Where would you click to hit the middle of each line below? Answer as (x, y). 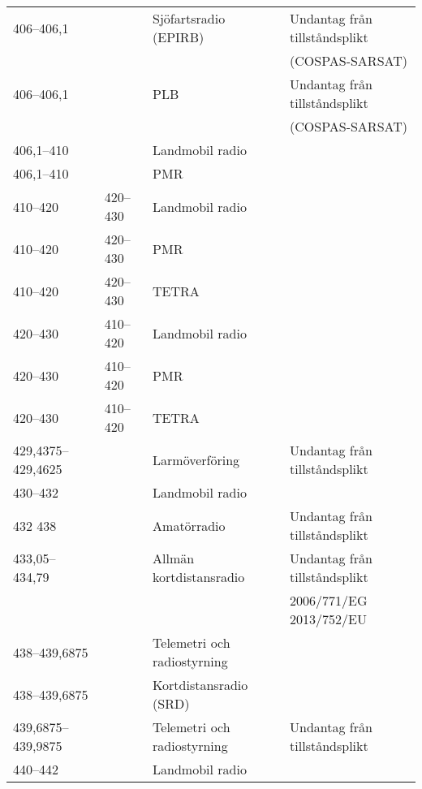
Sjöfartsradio (189, 18)
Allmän (174, 558)
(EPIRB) (179, 37)
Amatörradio (189, 525)
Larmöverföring (196, 459)
